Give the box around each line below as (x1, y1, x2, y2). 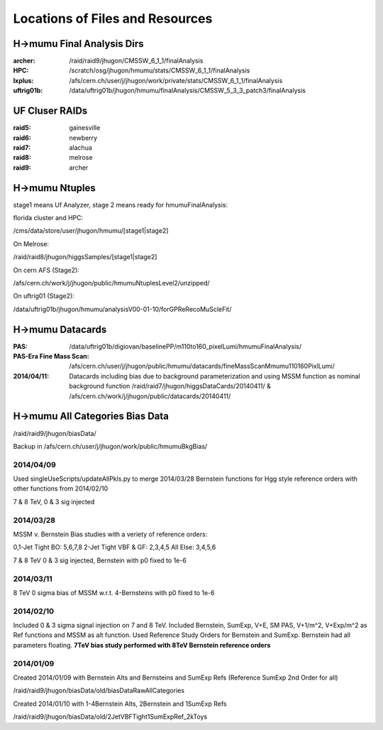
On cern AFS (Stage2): (13, 266, 79, 274)
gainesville (69, 124, 101, 132)
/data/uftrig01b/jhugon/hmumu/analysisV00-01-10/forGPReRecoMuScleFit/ (13, 305, 232, 313)
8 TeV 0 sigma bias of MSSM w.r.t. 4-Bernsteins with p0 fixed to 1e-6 (13, 588, 215, 596)
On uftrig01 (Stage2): (13, 292, 74, 300)
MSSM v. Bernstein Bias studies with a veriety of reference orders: (13, 530, 208, 538)
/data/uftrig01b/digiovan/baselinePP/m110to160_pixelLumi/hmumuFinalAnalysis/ (69, 342, 301, 351)
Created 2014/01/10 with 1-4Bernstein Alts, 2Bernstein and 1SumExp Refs (13, 699, 227, 708)
